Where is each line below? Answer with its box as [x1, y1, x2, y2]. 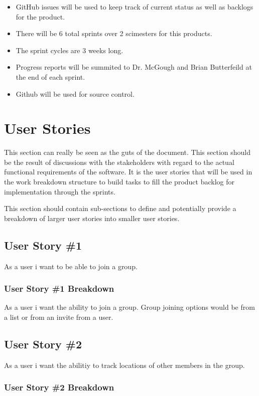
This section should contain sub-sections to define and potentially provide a [4, 203, 236, 214]
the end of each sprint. [16, 71, 85, 82]
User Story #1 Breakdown [4, 282, 114, 295]
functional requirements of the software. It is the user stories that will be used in [4, 166, 252, 177]
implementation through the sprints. [4, 186, 115, 196]
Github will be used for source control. [16, 88, 135, 99]
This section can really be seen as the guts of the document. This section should [4, 147, 250, 157]
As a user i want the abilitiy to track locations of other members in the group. [4, 359, 245, 370]
